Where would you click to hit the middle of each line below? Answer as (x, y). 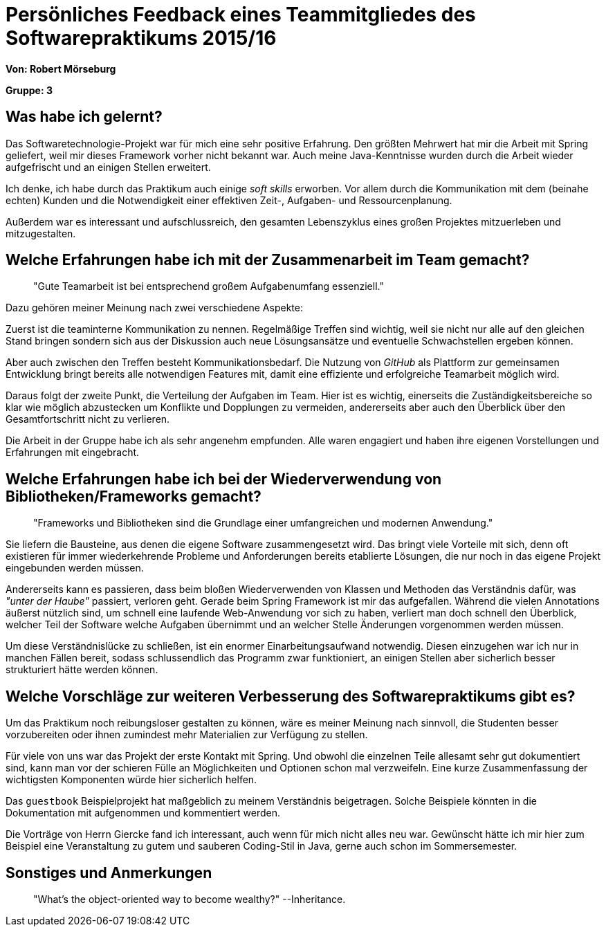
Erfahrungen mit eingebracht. (73, 453)
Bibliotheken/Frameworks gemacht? (134, 496)
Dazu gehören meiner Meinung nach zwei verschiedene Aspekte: (154, 308)
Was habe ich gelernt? (84, 117)
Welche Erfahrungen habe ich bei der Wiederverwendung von (224, 479)
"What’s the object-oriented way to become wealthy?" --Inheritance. (190, 899)
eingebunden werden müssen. (75, 568)
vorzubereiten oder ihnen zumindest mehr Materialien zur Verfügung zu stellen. (187, 735)
